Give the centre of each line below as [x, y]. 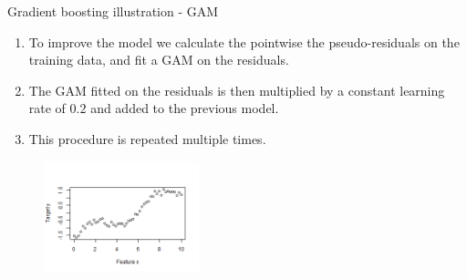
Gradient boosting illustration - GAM [113, 11]
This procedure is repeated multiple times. [147, 138]
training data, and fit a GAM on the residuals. [159, 60]
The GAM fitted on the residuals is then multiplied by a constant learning [237, 90]
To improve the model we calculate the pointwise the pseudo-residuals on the [244, 41]
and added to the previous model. [185, 108]
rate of [47, 108]
